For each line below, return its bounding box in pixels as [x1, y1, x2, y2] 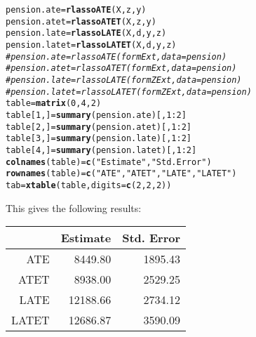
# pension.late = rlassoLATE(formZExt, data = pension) [6, 74, 242, 85]
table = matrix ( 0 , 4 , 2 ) [6, 98, 102, 109]
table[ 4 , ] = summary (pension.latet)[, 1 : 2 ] [6, 145, 197, 155]
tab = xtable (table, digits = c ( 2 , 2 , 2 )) [6, 180, 172, 190]
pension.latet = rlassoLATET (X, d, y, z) [6, 39, 177, 50]
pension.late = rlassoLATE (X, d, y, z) [6, 28, 167, 39]
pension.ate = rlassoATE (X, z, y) [6, 5, 147, 15]
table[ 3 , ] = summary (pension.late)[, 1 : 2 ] [6, 133, 191, 144]
